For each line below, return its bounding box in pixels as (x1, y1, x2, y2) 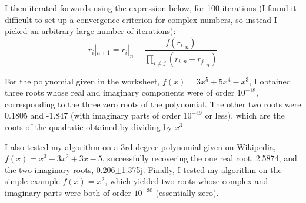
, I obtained (249, 75, 291, 87)
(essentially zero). (155, 187, 219, 198)
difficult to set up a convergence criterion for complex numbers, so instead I (5, 13, 277, 25)
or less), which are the (205, 109, 285, 121)
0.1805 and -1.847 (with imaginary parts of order (5, 109, 181, 121)
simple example (5, 175, 60, 187)
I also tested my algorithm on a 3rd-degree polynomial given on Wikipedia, (5, 140, 276, 153)
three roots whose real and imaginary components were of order (5, 86, 235, 99)
